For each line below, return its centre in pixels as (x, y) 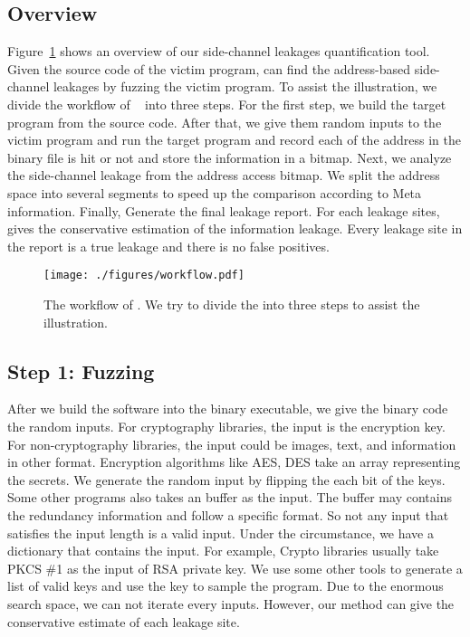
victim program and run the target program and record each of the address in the (235, 140)
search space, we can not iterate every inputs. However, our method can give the (231, 603)
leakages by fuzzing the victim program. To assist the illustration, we (245, 86)
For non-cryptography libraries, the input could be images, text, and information (232, 444)
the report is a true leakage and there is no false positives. (168, 246)
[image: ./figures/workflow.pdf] (144, 276)
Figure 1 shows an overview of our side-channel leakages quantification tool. (219, 51)
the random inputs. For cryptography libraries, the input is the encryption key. (226, 426)
